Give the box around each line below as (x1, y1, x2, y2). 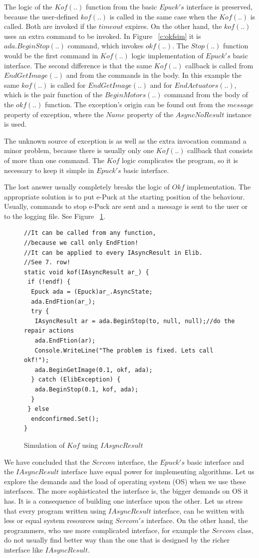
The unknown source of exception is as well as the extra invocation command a (4, 135, 247, 146)
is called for (50, 79, 86, 90)
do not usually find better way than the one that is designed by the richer (4, 535, 230, 545)
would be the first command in (4, 50, 98, 60)
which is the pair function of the (4, 89, 103, 100)
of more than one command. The (4, 155, 105, 165)
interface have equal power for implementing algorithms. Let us (61, 466, 255, 477)
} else (27, 405, 49, 413)
